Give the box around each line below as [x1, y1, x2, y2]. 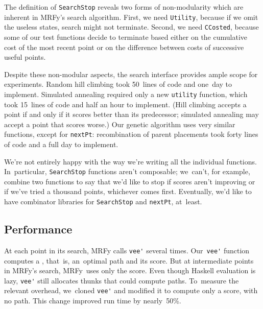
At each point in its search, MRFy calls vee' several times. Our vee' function [4, 245, 250, 255]
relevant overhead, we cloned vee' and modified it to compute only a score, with [4, 285, 258, 296]
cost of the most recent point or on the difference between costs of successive [4, 41, 244, 52]
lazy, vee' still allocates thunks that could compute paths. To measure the [4, 275, 239, 286]
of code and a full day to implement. [4, 139, 118, 150]
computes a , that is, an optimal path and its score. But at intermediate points [4, 255, 254, 266]
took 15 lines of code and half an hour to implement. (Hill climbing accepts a [4, 99, 247, 109]
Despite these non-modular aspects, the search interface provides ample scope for [4, 68, 258, 79]
